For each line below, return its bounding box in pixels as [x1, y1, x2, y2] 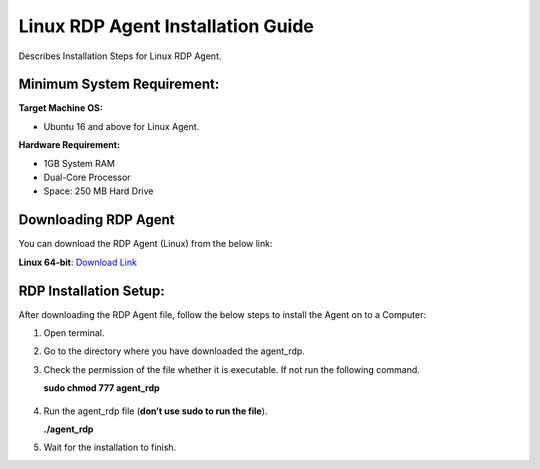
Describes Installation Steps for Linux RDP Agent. [18, 50, 222, 62]
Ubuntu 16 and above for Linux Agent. [43, 120, 200, 132]
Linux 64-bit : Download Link [18, 256, 137, 268]
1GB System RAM [43, 157, 115, 169]
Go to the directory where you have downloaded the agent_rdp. [43, 345, 305, 357]
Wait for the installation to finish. [43, 441, 177, 454]
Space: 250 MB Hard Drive [43, 185, 154, 197]
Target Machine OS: [18, 102, 104, 114]
